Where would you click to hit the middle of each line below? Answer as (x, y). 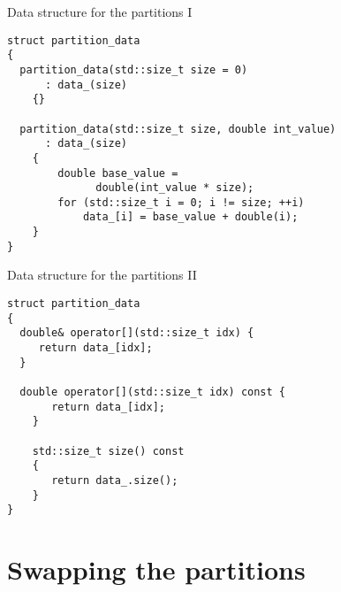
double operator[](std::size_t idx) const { (152, 392)
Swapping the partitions (156, 569)
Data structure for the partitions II (102, 275)
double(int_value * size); (175, 188)
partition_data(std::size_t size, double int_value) (178, 129)
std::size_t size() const (108, 451)
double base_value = (118, 173)
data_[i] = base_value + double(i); (190, 217)
